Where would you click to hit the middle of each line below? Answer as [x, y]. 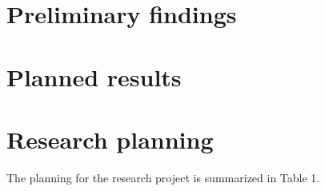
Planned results [94, 76]
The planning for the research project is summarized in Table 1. [163, 177]
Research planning [110, 139]
